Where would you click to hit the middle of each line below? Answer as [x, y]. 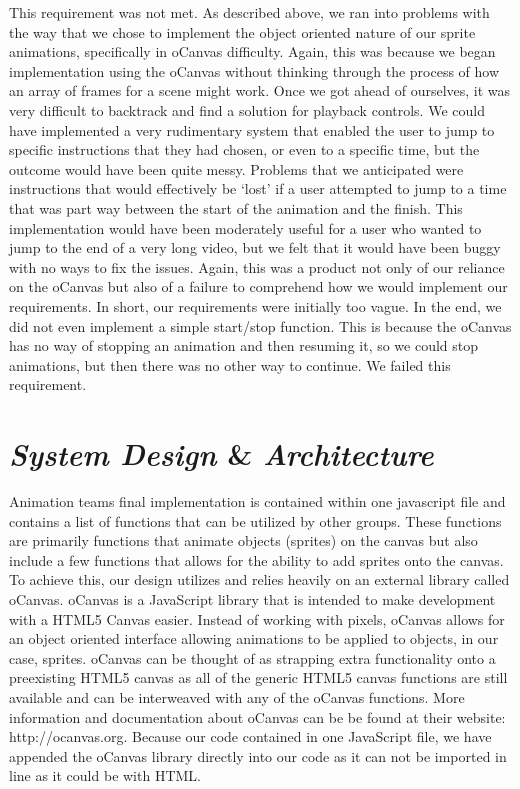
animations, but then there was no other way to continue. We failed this [230, 364]
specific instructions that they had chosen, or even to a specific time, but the [244, 149]
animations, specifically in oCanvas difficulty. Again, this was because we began [252, 51]
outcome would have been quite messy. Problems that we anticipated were [236, 168]
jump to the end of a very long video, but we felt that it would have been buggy [255, 247]
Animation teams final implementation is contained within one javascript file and [257, 501]
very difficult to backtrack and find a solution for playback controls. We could [247, 109]
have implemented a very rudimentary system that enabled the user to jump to [252, 129]
